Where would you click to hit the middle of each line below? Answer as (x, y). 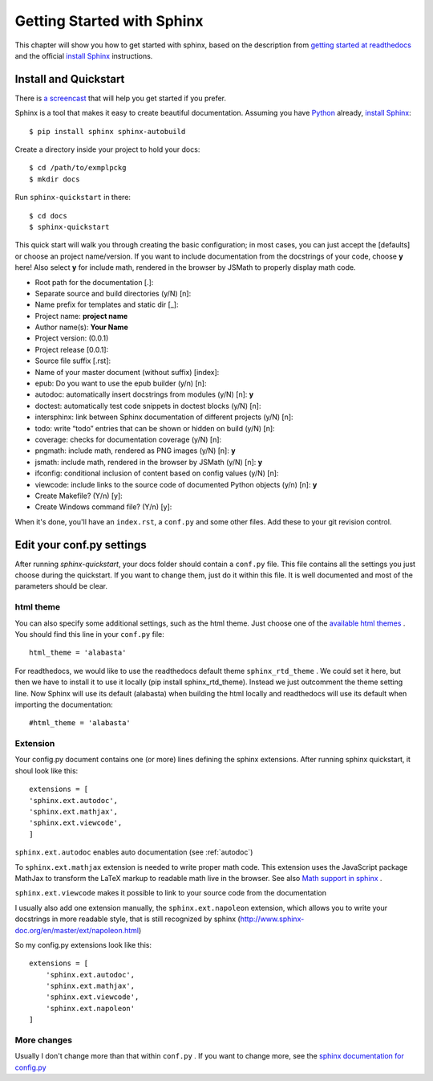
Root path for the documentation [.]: (94, 282)
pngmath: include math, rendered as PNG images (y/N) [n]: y (135, 451)
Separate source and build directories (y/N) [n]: (113, 293)
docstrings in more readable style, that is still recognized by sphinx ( (127, 919)
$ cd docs (48, 216)
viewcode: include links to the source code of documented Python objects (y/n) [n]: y (176, 484)
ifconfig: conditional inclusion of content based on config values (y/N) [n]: (157, 473)
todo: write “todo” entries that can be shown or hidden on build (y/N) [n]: (155, 428)
